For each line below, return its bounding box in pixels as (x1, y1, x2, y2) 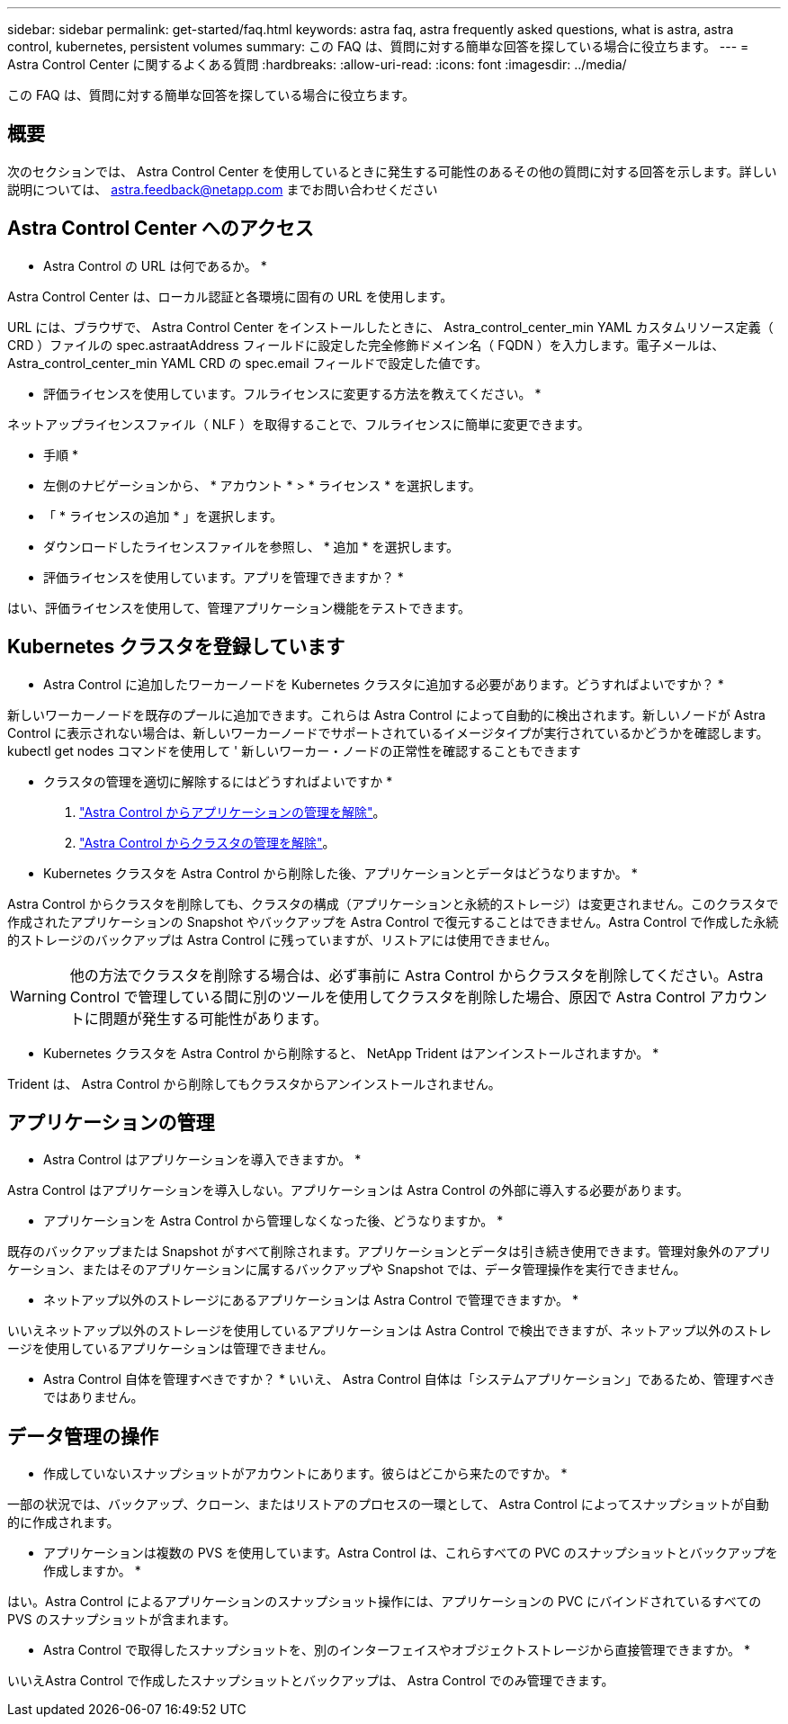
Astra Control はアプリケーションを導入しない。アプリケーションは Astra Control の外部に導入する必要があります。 (7, 1182, 689, 1199)
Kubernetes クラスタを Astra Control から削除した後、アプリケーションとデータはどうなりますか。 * (43, 865, 638, 881)
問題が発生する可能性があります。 (98, 1009, 328, 1028)
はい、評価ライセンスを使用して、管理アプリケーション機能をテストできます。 (7, 599, 470, 615)
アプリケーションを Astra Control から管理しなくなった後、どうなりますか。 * (43, 1213, 504, 1229)
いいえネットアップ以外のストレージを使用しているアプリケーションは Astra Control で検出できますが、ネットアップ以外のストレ (7, 1323, 772, 1339)
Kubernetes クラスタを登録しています (7, 635, 345, 659)
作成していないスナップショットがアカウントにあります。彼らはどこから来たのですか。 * (43, 1466, 568, 1482)
